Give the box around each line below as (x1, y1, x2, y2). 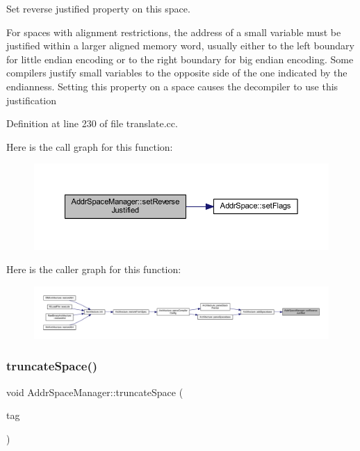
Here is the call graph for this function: (6, 139, 173, 154)
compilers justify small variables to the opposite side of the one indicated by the (6, 65, 347, 80)
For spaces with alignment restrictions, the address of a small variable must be (6, 24, 341, 39)
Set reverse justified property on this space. (6, 1, 190, 15)
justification (6, 92, 57, 107)
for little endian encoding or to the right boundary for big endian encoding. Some (6, 51, 354, 66)
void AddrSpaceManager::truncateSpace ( (6, 384, 183, 399)
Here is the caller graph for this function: (6, 262, 181, 277)
